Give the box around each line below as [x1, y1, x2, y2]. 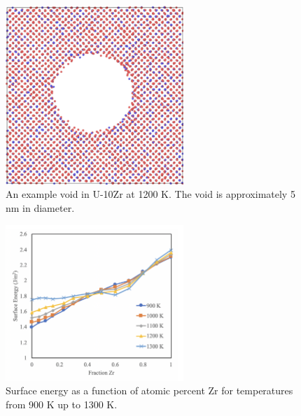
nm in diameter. [6, 201, 75, 215]
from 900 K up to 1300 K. [6, 396, 118, 411]
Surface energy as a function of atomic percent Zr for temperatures [6, 383, 293, 398]
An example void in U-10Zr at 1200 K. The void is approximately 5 [6, 187, 295, 201]
